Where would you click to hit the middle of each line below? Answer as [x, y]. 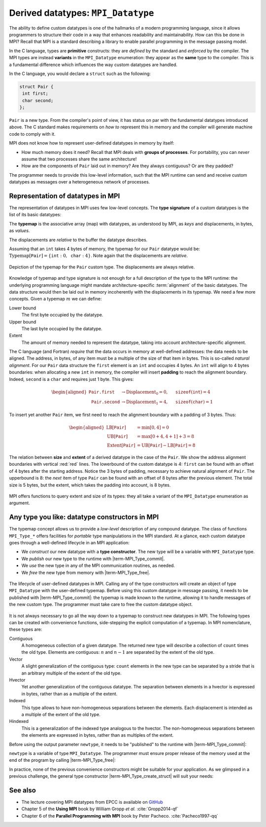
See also [23, 790]
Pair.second [106, 402]
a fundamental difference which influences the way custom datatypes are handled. [93, 65]
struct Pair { [36, 87]
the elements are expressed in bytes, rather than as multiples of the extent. [98, 735]
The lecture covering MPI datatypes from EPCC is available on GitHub [92, 802]
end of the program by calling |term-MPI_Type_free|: [62, 760]
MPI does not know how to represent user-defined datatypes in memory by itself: [92, 143]
